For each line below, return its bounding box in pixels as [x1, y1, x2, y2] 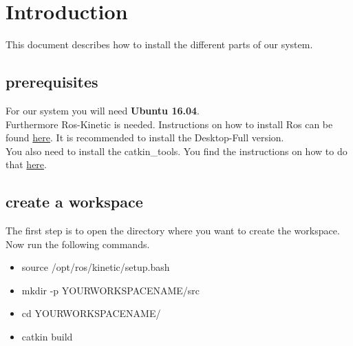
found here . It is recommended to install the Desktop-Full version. [6, 130, 284, 145]
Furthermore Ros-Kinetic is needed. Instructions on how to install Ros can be [6, 116, 333, 131]
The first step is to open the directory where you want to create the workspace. [6, 223, 340, 238]
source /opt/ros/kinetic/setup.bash [21, 260, 170, 274]
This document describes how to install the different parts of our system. [6, 37, 313, 52]
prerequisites [6, 71, 98, 92]
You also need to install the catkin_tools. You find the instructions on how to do [6, 143, 347, 158]
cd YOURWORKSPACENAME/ [21, 306, 161, 320]
